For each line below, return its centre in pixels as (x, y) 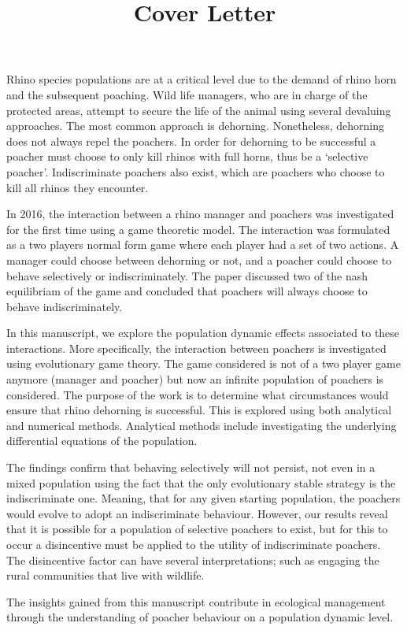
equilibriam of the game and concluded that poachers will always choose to (187, 291)
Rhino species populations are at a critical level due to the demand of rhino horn (202, 79)
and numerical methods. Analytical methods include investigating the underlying (202, 425)
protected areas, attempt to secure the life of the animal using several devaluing (199, 110)
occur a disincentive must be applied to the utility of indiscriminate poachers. (194, 544)
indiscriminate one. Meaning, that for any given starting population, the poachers (203, 498)
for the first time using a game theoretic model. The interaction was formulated (198, 229)
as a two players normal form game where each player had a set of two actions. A (203, 245)
